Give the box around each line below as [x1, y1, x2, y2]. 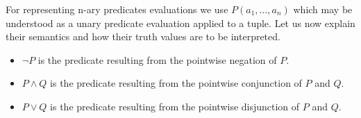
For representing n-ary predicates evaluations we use [6, 2, 228, 16]
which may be [293, 2, 353, 16]
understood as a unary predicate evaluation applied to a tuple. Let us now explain [6, 15, 355, 30]
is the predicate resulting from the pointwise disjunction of [50, 99, 300, 113]
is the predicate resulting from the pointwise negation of [37, 52, 277, 67]
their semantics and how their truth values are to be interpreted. [6, 29, 280, 44]
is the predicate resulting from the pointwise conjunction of [50, 76, 302, 90]
